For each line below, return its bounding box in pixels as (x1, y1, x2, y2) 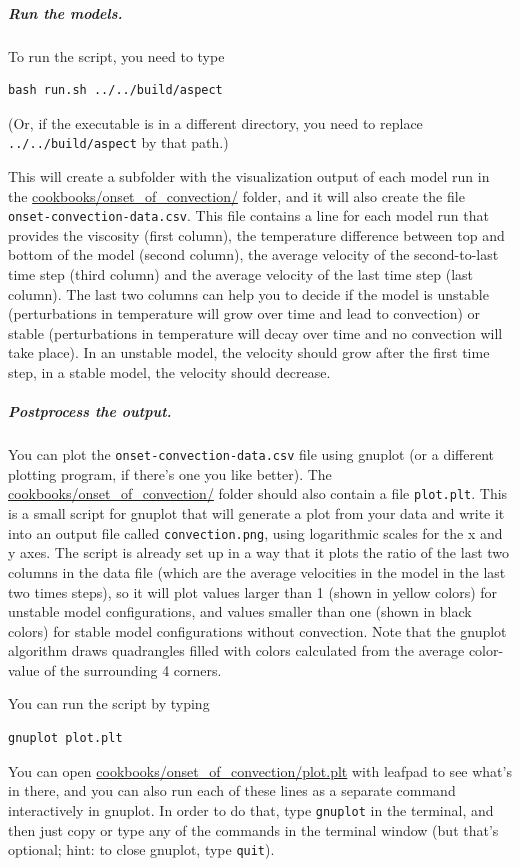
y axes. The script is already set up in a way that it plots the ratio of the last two (8, 542, 510, 563)
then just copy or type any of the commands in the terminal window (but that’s (8, 819, 499, 840)
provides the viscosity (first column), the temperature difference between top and (8, 224, 505, 245)
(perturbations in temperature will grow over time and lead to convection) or (8, 303, 481, 324)
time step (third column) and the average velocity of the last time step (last (8, 264, 474, 285)
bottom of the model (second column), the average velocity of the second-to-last (8, 244, 499, 265)
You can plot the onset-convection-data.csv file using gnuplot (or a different (8, 444, 494, 465)
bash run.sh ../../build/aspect (8, 83, 223, 98)
